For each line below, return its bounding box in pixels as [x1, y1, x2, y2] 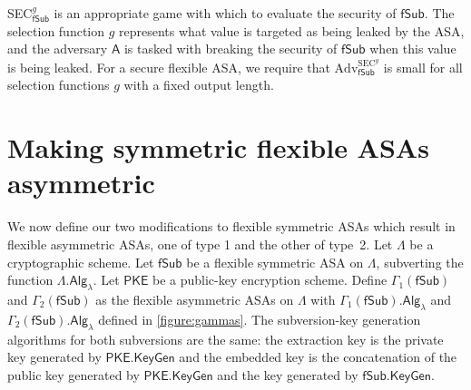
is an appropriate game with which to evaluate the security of [54, 4, 397, 22]
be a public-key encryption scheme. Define [152, 270, 388, 289]
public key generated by [7, 365, 140, 384]
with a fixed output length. [123, 75, 274, 94]
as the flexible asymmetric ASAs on [95, 289, 294, 308]
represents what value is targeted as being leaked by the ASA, [119, 21, 465, 40]
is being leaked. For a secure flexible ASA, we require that [7, 57, 330, 76]
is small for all [383, 57, 463, 76]
